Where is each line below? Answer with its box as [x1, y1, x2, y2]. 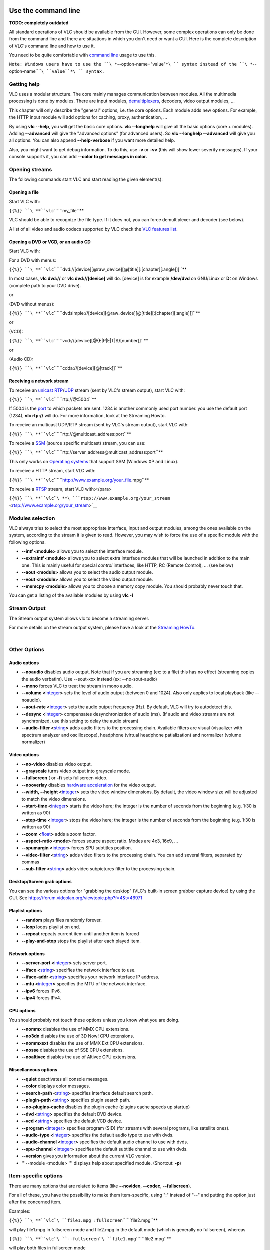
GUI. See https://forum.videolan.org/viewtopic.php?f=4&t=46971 [9, 895, 142, 901]
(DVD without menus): [9, 301, 55, 307]
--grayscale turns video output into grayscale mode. [21, 768, 131, 774]
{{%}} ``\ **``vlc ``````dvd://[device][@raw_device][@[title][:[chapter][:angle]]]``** [9, 266, 187, 272]
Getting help [9, 80, 40, 87]
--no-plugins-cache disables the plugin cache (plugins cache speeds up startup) [21, 1104, 190, 1110]
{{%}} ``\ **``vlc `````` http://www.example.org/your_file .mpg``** [9, 477, 149, 483]
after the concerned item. [9, 1199, 62, 1205]
